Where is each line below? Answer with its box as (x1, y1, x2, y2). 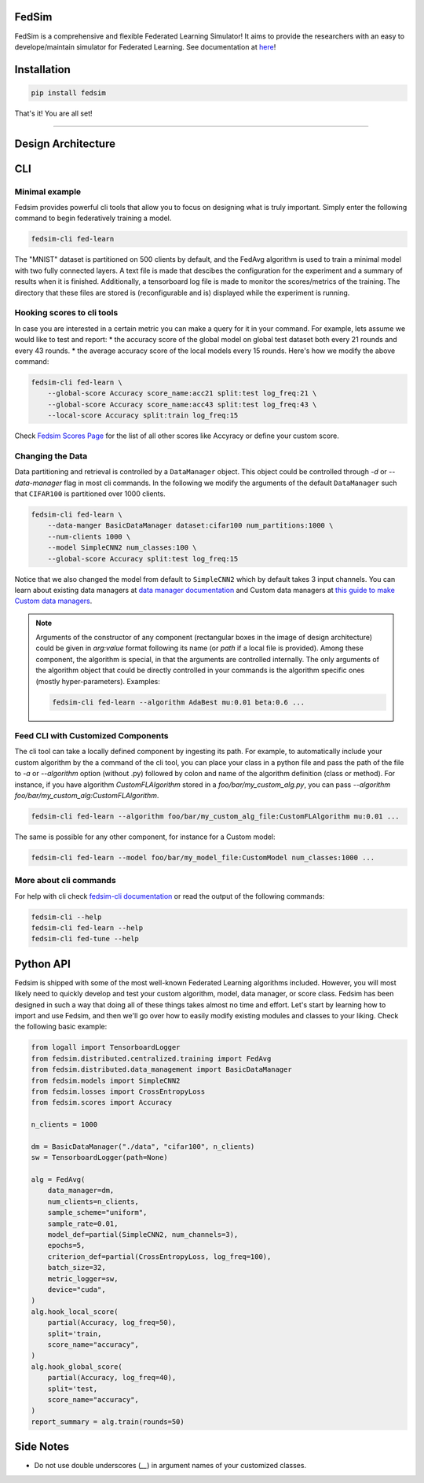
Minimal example (14, 186, 82, 197)
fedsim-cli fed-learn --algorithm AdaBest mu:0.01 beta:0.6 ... (52, 697, 305, 707)
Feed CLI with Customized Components (14, 730, 169, 741)
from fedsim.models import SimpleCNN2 (31, 1076, 181, 1085)
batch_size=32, (47, 1263, 106, 1272)
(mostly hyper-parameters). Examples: (35, 676, 161, 686)
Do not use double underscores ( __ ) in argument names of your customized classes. (34, 1461, 306, 1470)
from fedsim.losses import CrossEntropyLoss (31, 1087, 206, 1096)
